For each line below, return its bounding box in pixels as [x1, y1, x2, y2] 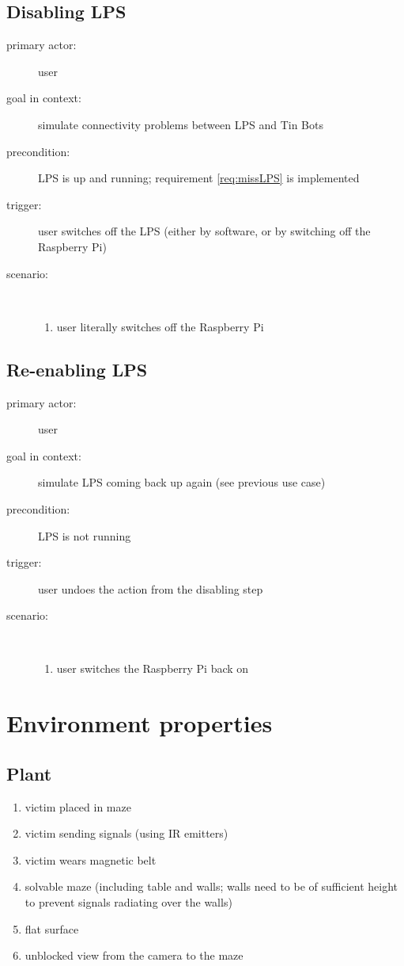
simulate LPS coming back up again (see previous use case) [38, 474, 326, 491]
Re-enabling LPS [6, 357, 148, 381]
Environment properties [6, 707, 273, 739]
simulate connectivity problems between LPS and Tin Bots [38, 116, 323, 132]
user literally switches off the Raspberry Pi [56, 318, 264, 334]
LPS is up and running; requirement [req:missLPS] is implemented [38, 170, 360, 186]
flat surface [25, 920, 79, 937]
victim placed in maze [25, 798, 131, 815]
